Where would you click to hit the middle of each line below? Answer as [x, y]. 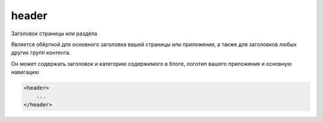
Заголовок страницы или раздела [54, 33]
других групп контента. [41, 53]
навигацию [25, 72]
